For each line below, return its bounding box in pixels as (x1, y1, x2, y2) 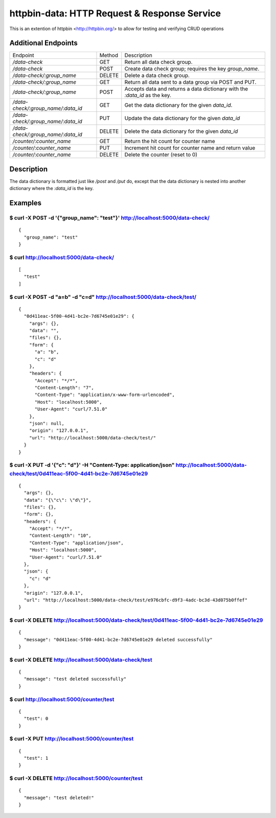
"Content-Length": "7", (34, 385, 95, 391)
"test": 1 (24, 755, 49, 761)
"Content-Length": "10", (29, 533, 91, 539)
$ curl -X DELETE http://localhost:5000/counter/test (9, 775, 143, 782)
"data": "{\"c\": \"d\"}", (24, 497, 91, 503)
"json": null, (29, 420, 65, 427)
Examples (9, 199, 42, 207)
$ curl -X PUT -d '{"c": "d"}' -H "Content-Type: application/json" (9, 461, 175, 469)
